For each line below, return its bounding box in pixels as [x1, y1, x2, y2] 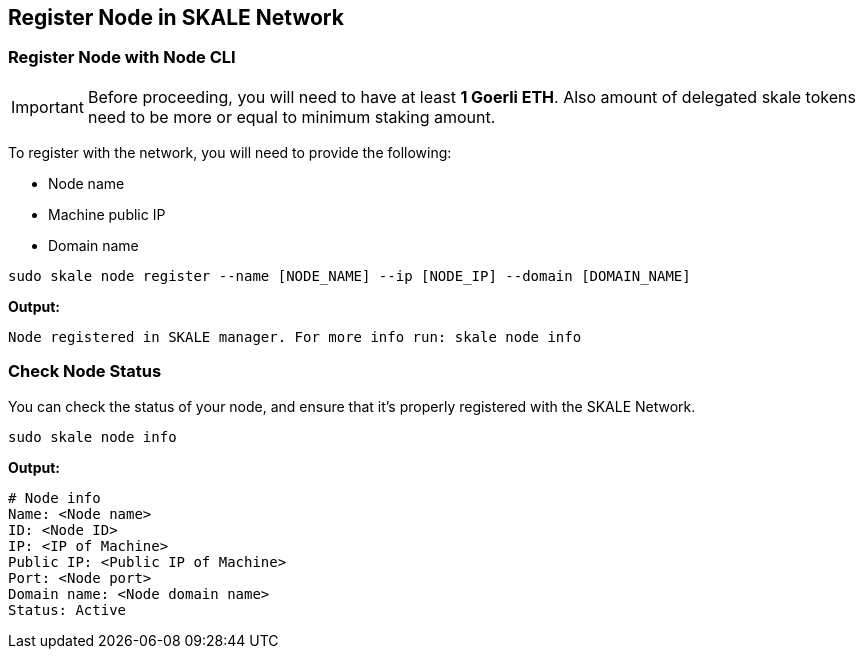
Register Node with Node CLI [8, 47, 236, 68]
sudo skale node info [8, 428, 177, 445]
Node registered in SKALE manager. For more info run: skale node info [8, 328, 582, 345]
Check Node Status [8, 361, 162, 382]
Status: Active [8, 601, 127, 618]
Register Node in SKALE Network [8, 5, 344, 30]
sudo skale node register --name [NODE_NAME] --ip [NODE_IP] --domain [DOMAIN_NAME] [8, 267, 691, 284]
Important [11, 96, 84, 117]
